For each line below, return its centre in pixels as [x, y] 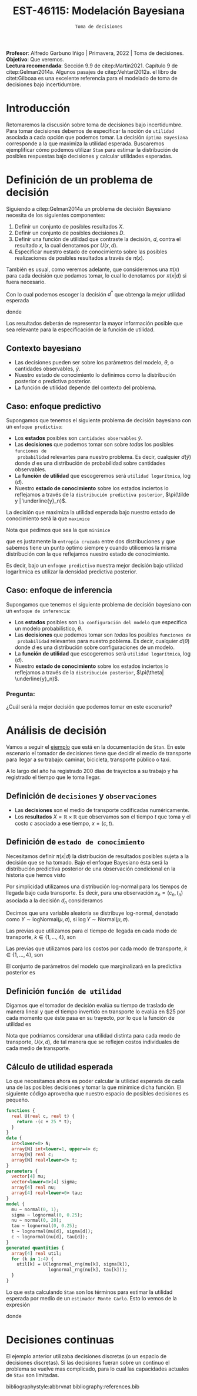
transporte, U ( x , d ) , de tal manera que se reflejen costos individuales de [93, 1042]
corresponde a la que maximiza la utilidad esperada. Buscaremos [85, 143]
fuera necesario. [26, 282]
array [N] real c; [33, 1154]
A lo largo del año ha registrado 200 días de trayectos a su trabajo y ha [92, 771]
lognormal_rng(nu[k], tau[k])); [88, 1270]
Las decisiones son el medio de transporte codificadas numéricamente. [102, 810]
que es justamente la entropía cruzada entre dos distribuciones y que [91, 542]
